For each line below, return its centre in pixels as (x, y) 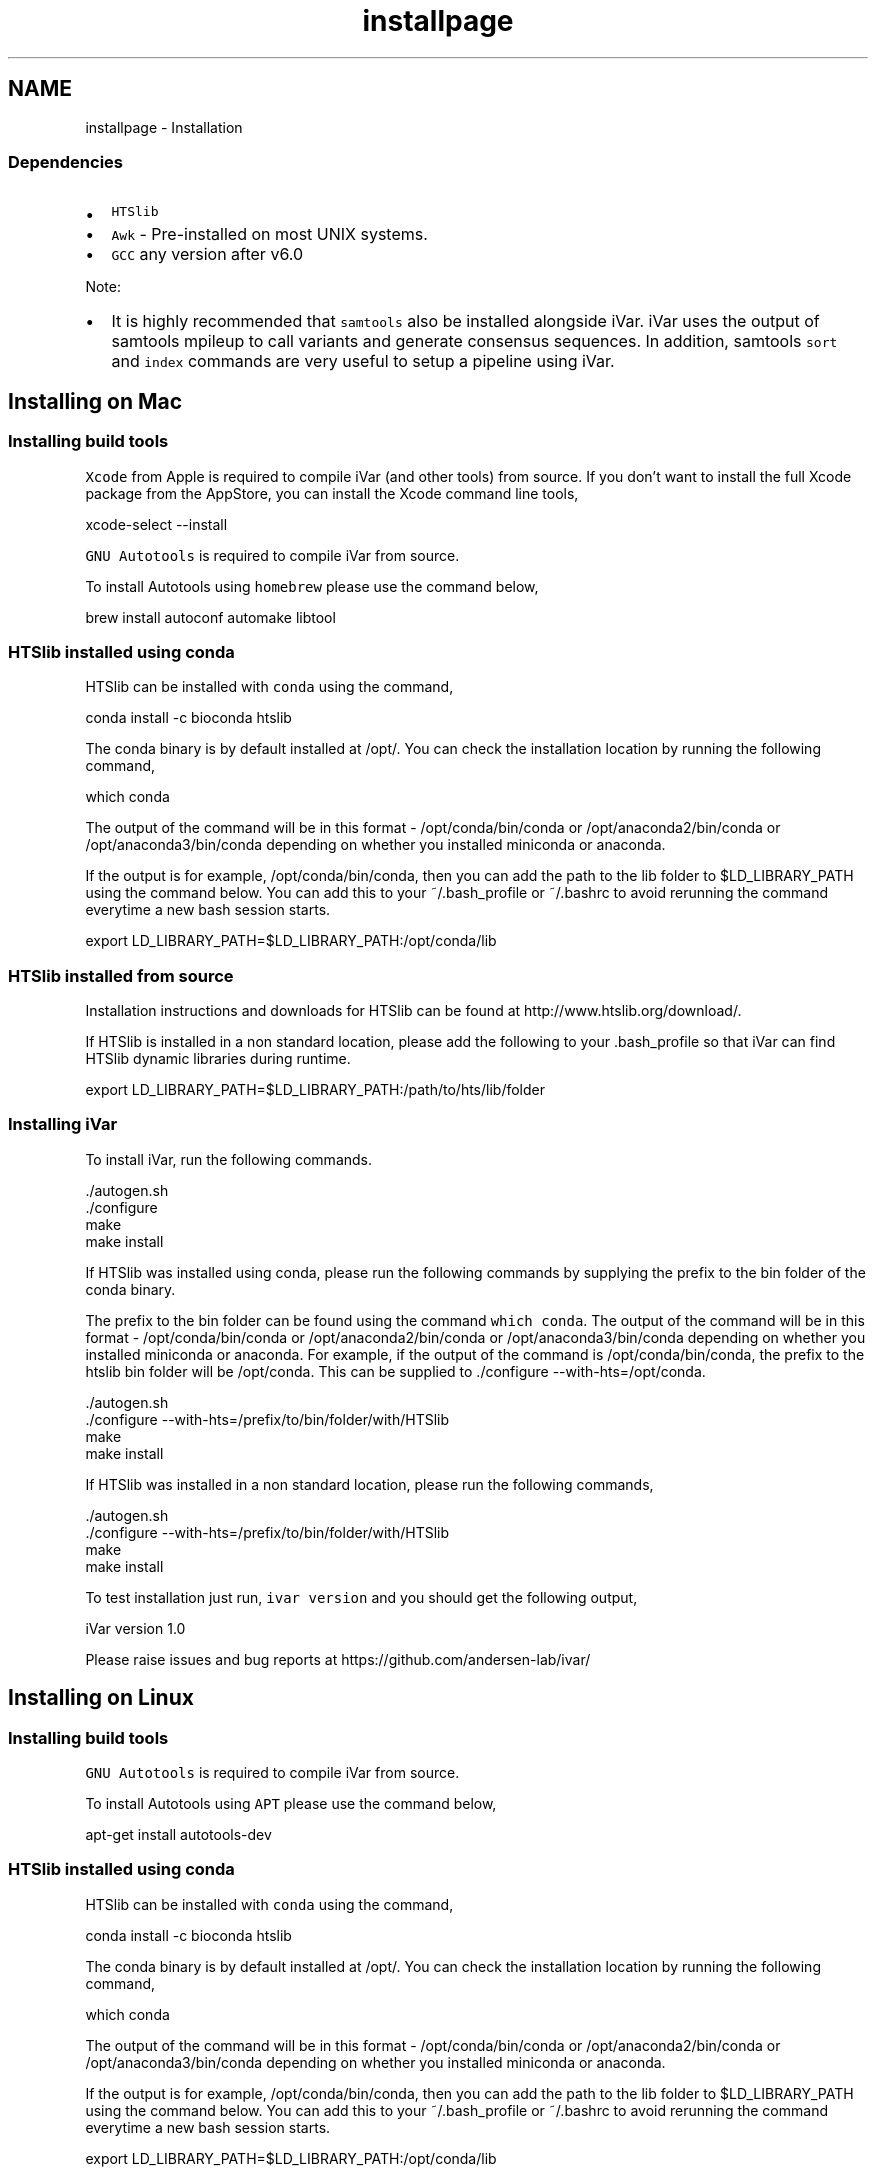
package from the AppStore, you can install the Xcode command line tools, (332, 493)
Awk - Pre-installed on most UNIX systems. (269, 234)
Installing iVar (63, 1124)
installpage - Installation (164, 127)
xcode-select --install (156, 524)
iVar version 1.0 (135, 1628)
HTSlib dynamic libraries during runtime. (218, 1059)
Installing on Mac (95, 401)
